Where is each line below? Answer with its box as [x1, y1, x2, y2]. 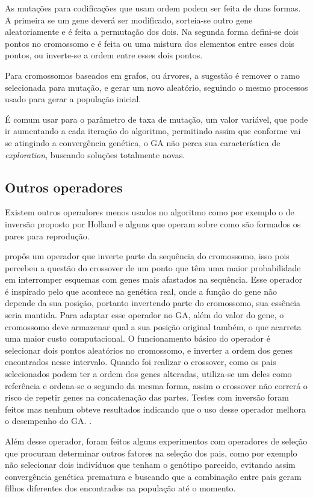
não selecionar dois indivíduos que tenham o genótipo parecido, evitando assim [5, 458, 296, 471]
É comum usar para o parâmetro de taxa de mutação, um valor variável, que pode [5, 112, 308, 125]
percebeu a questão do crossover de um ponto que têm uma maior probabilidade [5, 261, 301, 274]
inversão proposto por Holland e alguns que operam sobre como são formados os [5, 217, 301, 230]
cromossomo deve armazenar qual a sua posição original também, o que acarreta [5, 320, 302, 333]
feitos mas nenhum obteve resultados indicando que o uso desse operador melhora [5, 402, 306, 415]
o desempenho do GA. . [5, 414, 92, 427]
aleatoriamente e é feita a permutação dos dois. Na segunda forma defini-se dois [5, 25, 299, 38]
